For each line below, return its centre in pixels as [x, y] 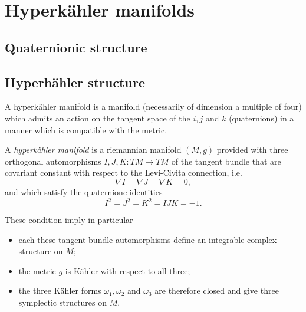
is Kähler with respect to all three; [128, 270]
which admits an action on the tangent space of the [98, 118]
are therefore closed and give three [217, 290]
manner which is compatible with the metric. [86, 129]
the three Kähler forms [60, 290]
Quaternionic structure [76, 47]
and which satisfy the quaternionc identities [84, 191]
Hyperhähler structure [75, 82]
